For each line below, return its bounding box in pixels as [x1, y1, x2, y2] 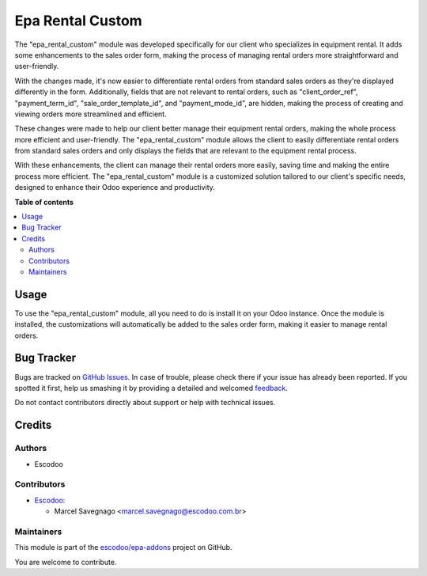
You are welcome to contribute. [14, 557, 117, 567]
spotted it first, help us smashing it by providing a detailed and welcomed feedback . [14, 383, 289, 392]
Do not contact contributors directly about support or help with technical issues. [14, 398, 276, 407]
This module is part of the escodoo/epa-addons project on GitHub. [14, 543, 232, 552]
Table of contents [14, 197, 74, 207]
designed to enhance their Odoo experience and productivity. [14, 183, 215, 192]
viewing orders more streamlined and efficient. [14, 109, 167, 119]
